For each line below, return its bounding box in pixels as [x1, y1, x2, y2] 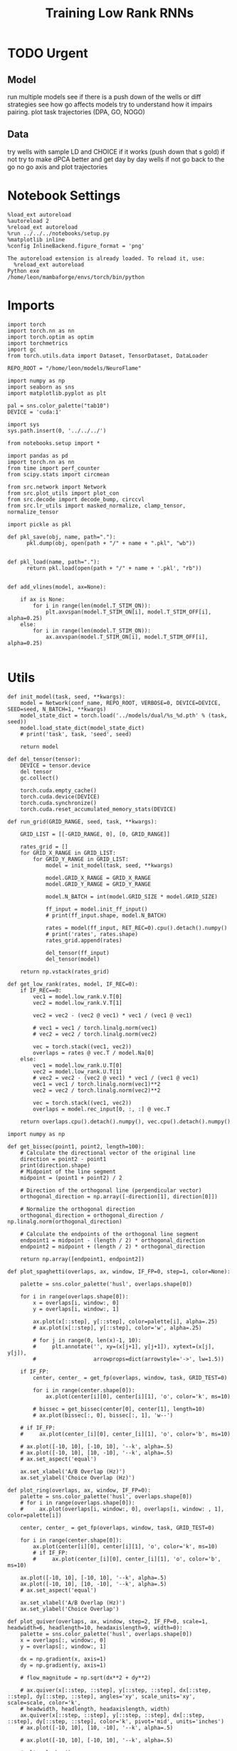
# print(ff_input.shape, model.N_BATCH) [45, 912, 167, 919]
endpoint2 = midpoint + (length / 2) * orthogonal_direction [20, 1243, 205, 1250]
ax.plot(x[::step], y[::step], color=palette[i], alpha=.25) [33, 1318, 218, 1325]
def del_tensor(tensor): [7, 756, 81, 763]
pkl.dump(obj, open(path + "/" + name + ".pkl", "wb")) [26, 539, 196, 547]
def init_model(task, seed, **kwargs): [7, 693, 126, 701]
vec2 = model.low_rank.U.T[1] [33, 1068, 122, 1075]
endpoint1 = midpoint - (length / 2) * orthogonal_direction [20, 1237, 205, 1244]
